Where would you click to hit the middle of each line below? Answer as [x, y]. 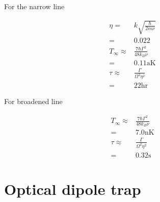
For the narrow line [34, 6]
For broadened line [33, 101]
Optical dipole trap [73, 189]
